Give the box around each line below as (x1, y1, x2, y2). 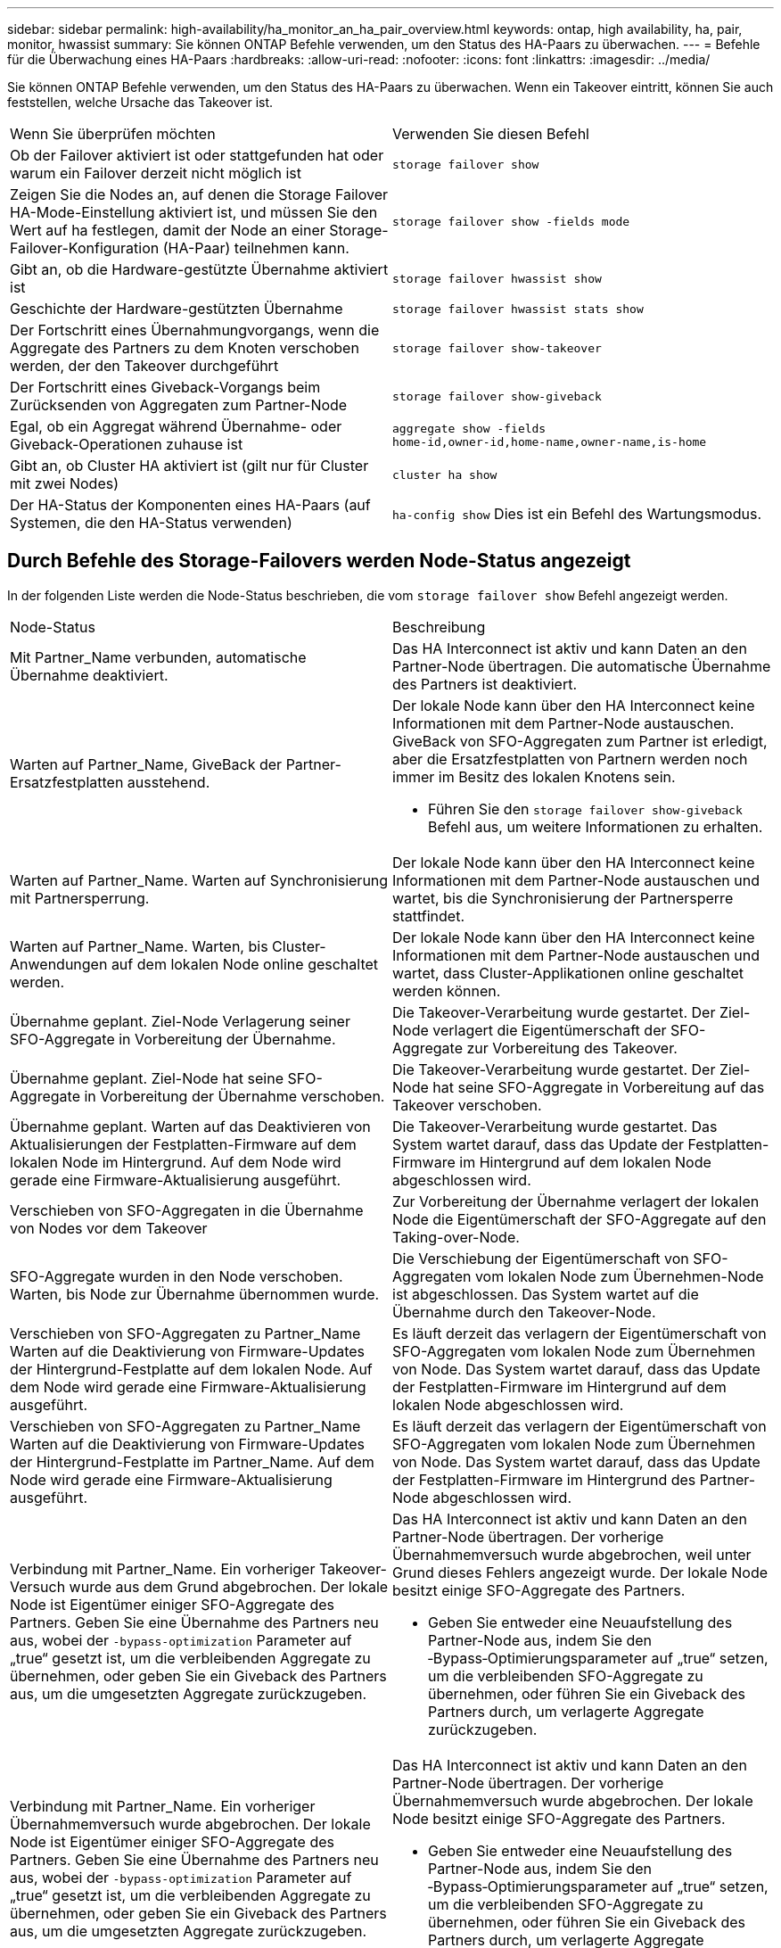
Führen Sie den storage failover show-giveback (428, 799, 743, 818)
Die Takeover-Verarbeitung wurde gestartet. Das (392, 1117, 718, 1135)
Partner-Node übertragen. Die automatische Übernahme (392, 656, 771, 675)
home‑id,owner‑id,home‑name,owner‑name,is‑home (392, 435, 707, 449)
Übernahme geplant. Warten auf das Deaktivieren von (10, 1117, 371, 1135)
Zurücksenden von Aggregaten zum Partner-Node (10, 396, 348, 414)
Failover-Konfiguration (10, 239, 160, 257)
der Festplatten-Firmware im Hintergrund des (392, 1470, 696, 1489)
